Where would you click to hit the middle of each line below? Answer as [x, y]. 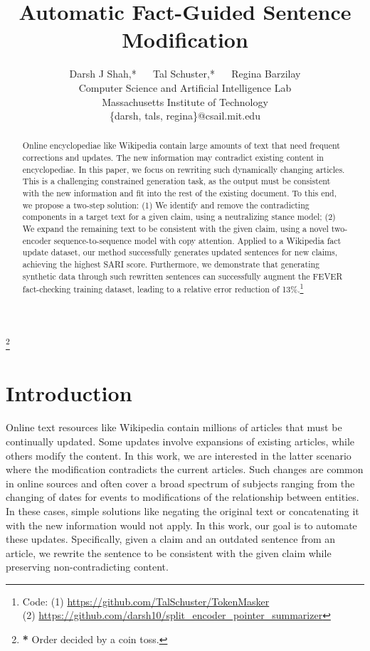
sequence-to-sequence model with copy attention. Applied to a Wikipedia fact [197, 240]
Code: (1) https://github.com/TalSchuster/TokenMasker [146, 601]
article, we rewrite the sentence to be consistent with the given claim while [169, 552]
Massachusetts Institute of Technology [185, 101]
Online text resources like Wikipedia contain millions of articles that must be [174, 427]
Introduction [69, 393]
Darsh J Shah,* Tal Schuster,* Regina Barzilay [185, 74]
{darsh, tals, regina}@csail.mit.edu [185, 116]
